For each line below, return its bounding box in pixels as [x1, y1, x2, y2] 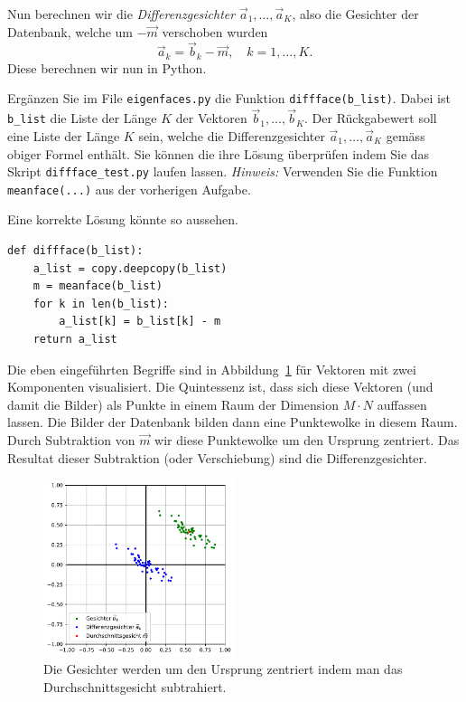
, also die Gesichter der [292, 5, 419, 23]
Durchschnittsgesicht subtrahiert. [43, 677, 227, 696]
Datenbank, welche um [7, 22, 134, 41]
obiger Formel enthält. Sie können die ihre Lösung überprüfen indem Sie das [7, 144, 430, 163]
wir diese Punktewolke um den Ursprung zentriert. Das [154, 431, 460, 450]
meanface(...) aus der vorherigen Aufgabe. [7, 179, 251, 198]
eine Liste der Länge [7, 126, 120, 145]
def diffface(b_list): [7, 244, 144, 258]
